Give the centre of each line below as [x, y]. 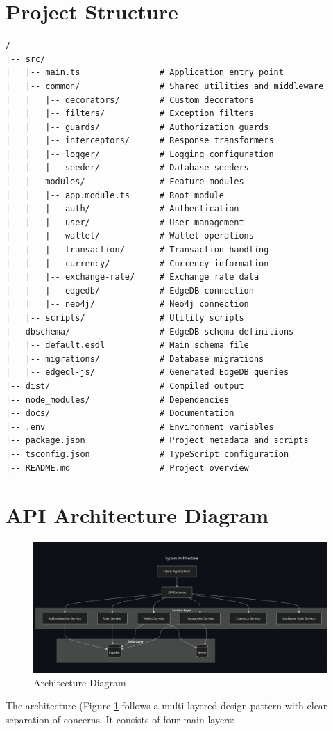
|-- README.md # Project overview [127, 468]
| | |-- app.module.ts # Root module [115, 195]
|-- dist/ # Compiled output [125, 386]
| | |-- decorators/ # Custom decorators [130, 100]
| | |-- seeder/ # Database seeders [127, 168]
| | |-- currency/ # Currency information [137, 263]
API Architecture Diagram [137, 515]
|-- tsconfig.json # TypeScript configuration [147, 454]
